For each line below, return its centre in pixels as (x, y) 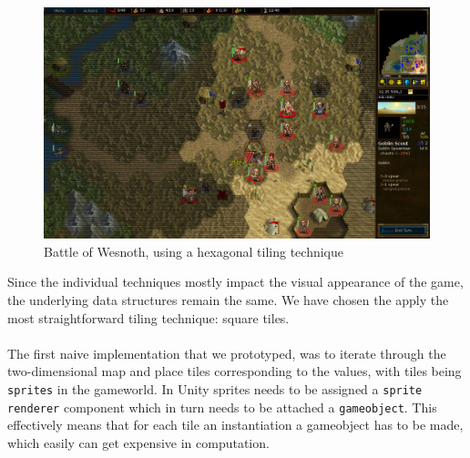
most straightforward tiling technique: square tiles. (148, 317)
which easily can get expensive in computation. (138, 442)
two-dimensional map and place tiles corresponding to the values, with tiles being (235, 371)
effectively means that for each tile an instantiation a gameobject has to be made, (235, 425)
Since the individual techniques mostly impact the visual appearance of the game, (235, 282)
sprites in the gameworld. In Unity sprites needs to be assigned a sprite (215, 388)
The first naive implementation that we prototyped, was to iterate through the (227, 353)
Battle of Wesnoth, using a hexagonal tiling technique (194, 251)
